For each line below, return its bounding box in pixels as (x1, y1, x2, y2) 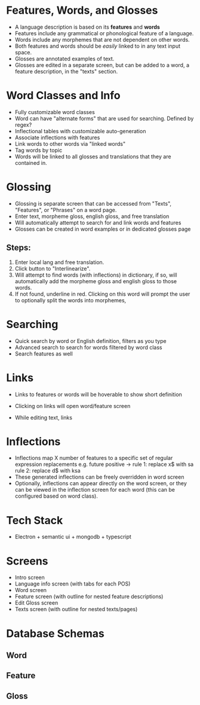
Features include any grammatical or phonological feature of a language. (14, 29, 194, 36)
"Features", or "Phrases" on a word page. (14, 206, 117, 213)
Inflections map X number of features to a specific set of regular (14, 455, 173, 462)
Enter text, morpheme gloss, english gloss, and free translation (14, 213, 170, 220)
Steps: (6, 243, 31, 253)
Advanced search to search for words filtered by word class (14, 344, 162, 351)
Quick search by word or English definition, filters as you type (14, 337, 167, 344)
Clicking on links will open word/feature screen (14, 402, 131, 409)
